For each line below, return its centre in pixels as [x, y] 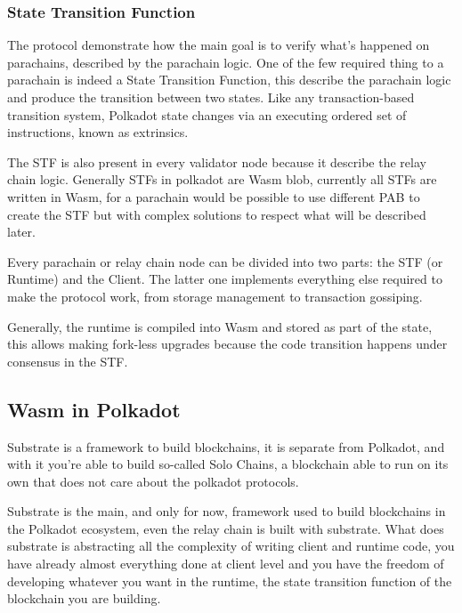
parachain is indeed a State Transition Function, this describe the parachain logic [229, 80]
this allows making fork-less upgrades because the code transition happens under [227, 344]
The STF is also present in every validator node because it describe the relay [217, 161]
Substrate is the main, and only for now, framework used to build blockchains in [227, 511]
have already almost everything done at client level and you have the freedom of [226, 564]
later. [21, 232]
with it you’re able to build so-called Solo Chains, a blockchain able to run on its [228, 464]
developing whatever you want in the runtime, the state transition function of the [230, 581]
